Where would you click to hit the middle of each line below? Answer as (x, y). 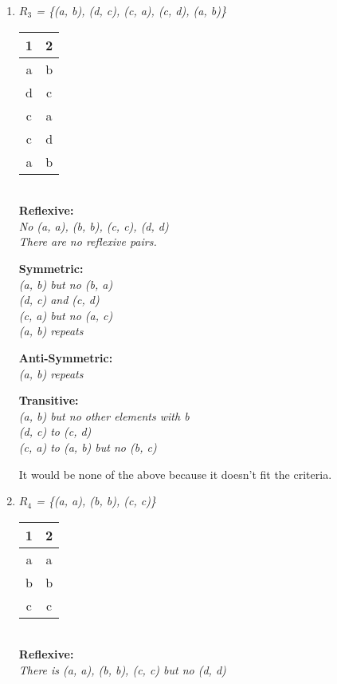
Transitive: (49, 400)
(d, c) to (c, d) (55, 431)
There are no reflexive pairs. (88, 241)
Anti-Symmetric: (66, 357)
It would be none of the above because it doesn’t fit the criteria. (175, 474)
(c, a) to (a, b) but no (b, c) (88, 447)
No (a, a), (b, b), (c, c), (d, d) (94, 225)
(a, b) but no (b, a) (66, 284)
